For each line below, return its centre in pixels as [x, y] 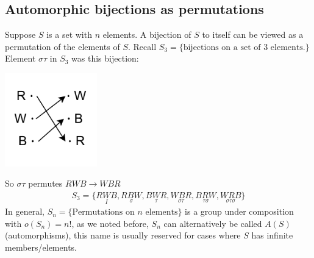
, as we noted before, [110, 223]
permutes [45, 183]
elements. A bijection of [147, 34]
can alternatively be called [213, 223]
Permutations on [103, 213]
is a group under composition [239, 211]
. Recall [142, 46]
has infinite [272, 235]
